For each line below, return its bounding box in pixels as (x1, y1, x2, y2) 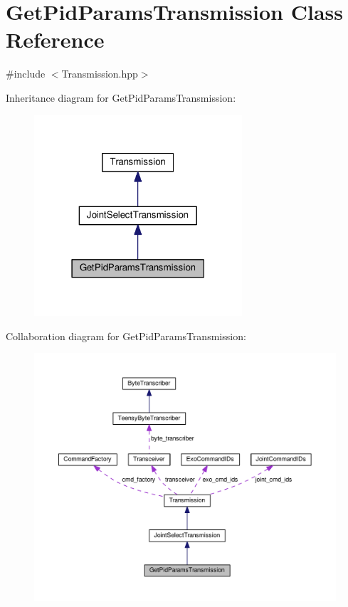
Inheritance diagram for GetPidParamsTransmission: (6, 90, 236, 105)
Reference (6, 25, 105, 54)
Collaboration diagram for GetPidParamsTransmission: (6, 328, 246, 343)
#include (6, 66, 46, 81)
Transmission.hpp (61, 66, 138, 81)
